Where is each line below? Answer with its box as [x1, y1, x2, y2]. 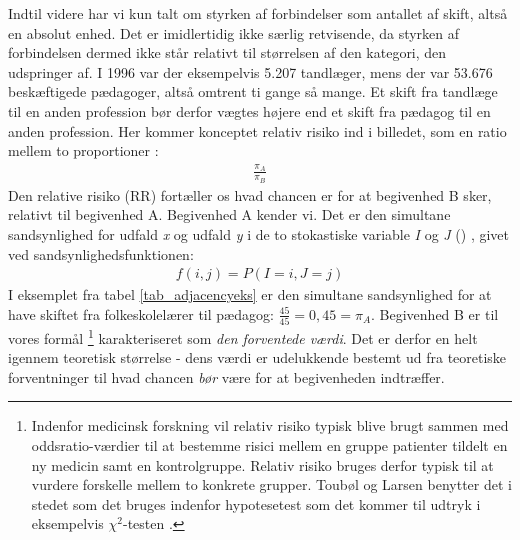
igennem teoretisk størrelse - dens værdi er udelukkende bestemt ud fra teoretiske [8, 347, 507, 368]
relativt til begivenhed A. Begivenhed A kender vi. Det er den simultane [8, 204, 451, 225]
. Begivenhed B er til [371, 303, 499, 324]
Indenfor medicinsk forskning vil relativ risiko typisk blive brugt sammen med [31, 415, 509, 436]
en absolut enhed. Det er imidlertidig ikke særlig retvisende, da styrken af [8, 22, 460, 43]
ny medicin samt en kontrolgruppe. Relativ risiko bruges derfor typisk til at [31, 454, 494, 475]
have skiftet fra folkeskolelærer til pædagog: [8, 303, 274, 324]
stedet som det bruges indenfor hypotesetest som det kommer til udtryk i [31, 493, 481, 514]
